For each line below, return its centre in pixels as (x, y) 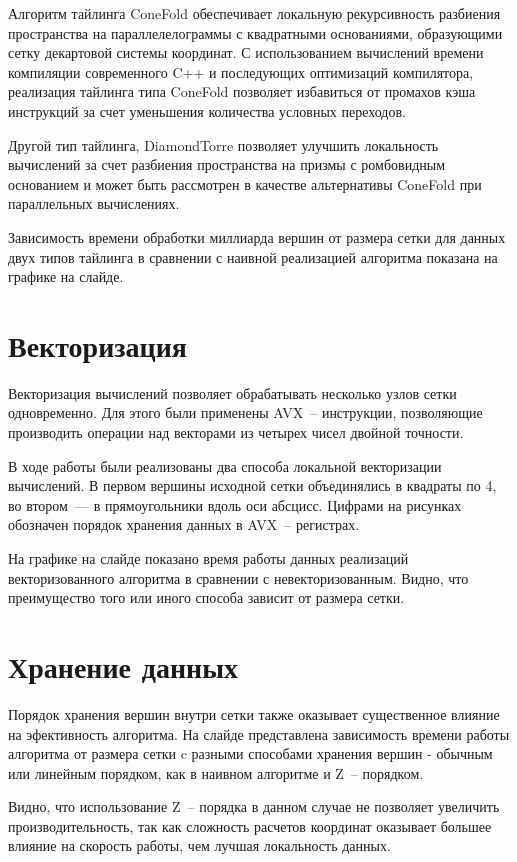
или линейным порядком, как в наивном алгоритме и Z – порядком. (216, 772)
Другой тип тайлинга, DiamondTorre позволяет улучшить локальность (223, 144)
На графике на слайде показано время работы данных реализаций (208, 558)
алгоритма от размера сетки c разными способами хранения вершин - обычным (250, 753)
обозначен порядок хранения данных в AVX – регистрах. (184, 524)
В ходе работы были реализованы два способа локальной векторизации (225, 465)
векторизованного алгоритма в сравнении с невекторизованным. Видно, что (238, 577)
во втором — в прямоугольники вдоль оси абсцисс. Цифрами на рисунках (235, 504)
